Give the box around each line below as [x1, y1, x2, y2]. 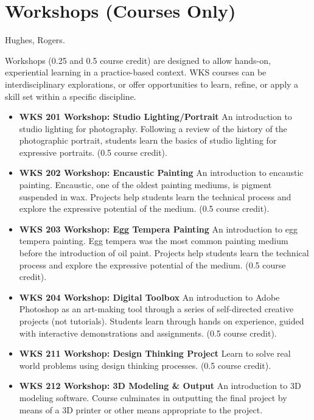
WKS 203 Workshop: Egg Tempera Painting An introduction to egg [19, 222, 298, 235]
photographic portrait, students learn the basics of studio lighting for [19, 134, 277, 147]
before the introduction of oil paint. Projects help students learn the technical [19, 247, 309, 259]
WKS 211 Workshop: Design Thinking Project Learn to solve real [19, 347, 291, 360]
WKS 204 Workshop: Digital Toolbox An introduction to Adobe [19, 290, 280, 303]
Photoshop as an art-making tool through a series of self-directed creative [19, 303, 294, 315]
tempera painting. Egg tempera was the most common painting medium [19, 234, 288, 247]
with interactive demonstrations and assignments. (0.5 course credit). [19, 326, 277, 339]
